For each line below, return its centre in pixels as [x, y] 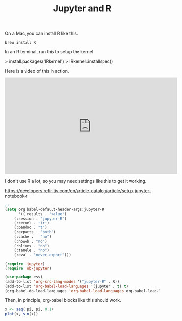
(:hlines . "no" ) [32, 246]
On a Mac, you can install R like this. [41, 34]
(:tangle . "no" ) [32, 250]
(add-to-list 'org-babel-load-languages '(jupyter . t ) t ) [67, 286]
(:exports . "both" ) [35, 232]
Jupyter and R [82, 9]
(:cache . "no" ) [33, 237]
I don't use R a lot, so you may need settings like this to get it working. [76, 181]
